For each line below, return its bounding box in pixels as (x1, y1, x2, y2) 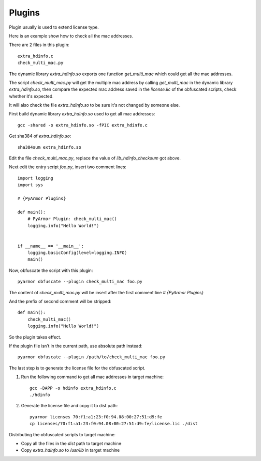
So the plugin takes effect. (9, 334, 61, 340)
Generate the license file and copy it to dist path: (21, 403, 118, 409)
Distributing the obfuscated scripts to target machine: (9, 431, 116, 437)
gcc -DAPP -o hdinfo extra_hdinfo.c (29, 385, 116, 391)
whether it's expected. (9, 93, 54, 99)
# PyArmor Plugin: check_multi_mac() (27, 216, 117, 222)
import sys (17, 182, 43, 188)
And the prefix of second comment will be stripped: (9, 299, 112, 304)
